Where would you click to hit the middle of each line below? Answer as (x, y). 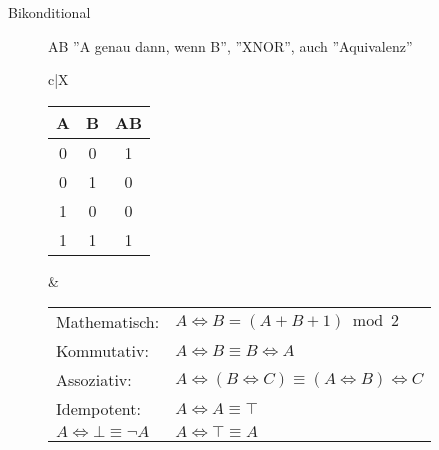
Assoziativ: (94, 380)
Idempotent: (98, 409)
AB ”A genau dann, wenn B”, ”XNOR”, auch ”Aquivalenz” (230, 45)
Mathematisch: (108, 322)
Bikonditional (49, 12)
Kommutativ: (102, 351)
